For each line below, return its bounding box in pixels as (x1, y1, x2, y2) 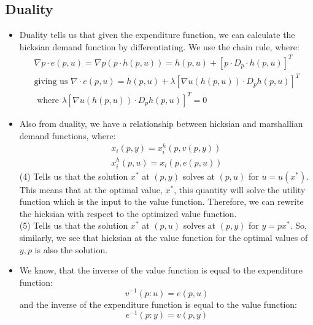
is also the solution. (34, 243, 108, 256)
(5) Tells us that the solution (19, 219, 128, 232)
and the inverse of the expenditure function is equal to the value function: (19, 297, 297, 310)
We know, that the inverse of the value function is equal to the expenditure (19, 264, 303, 277)
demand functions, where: (19, 129, 116, 142)
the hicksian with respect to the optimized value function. (19, 207, 237, 220)
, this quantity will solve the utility (174, 183, 306, 196)
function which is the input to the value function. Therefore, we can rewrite (19, 195, 304, 208)
